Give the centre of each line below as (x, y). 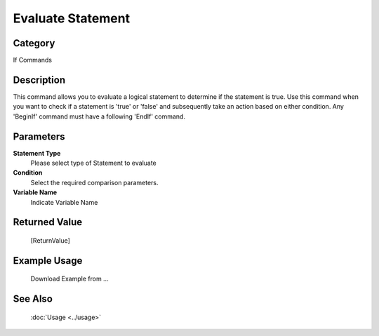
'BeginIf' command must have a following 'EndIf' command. (99, 116)
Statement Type (37, 153)
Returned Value (48, 222)
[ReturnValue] (50, 241)
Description (39, 80)
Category (34, 43)
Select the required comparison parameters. (94, 182)
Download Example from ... (69, 279)
